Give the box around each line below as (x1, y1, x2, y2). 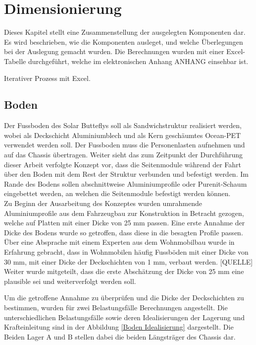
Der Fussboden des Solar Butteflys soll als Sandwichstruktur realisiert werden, (4, 120, 242, 131)
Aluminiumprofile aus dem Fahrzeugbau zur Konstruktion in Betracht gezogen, (4, 207, 244, 218)
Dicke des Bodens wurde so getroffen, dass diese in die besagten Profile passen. (4, 227, 243, 237)
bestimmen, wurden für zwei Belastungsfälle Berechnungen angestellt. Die (4, 302, 228, 312)
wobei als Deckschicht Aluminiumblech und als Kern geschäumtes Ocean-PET (4, 130, 241, 140)
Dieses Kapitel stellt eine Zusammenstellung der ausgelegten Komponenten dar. (4, 27, 246, 37)
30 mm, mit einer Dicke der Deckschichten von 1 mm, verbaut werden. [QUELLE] (4, 256, 253, 267)
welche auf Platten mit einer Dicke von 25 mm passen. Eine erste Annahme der (4, 217, 245, 228)
